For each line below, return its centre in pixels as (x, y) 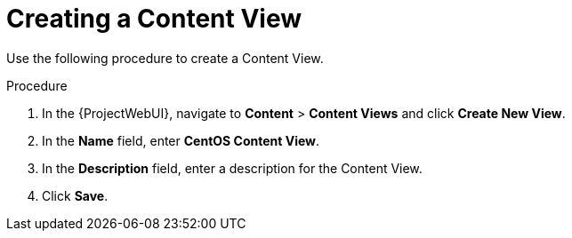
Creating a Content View (154, 19)
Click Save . (75, 195)
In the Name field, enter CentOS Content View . (181, 140)
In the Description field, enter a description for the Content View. (232, 168)
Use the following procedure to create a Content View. (165, 58)
